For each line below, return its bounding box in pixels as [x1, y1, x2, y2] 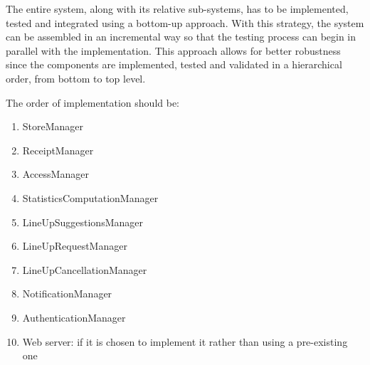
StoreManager [22, 119, 84, 134]
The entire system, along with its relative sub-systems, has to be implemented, [6, 1, 349, 16]
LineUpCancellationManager [22, 262, 147, 277]
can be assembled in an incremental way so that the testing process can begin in [6, 29, 356, 44]
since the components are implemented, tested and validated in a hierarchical [6, 57, 342, 72]
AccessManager [22, 166, 89, 181]
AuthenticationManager [22, 310, 126, 324]
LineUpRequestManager [22, 238, 127, 253]
